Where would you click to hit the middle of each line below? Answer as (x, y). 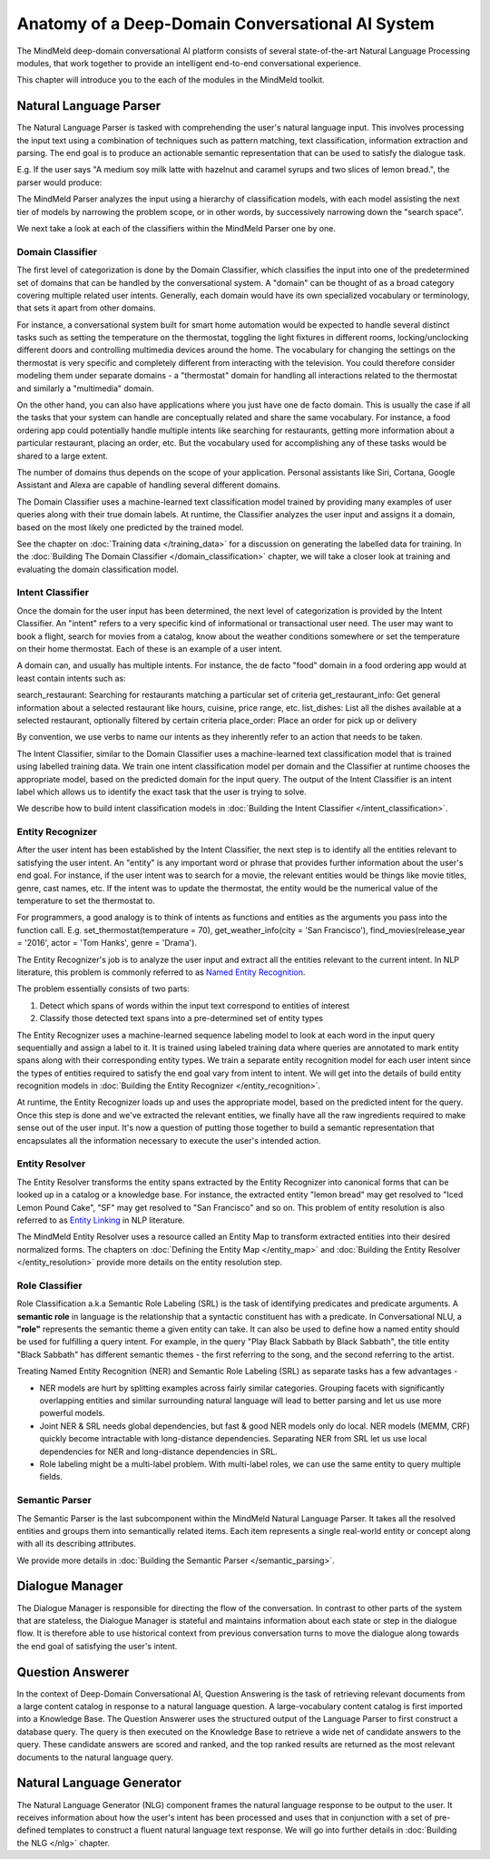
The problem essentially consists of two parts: (103, 989)
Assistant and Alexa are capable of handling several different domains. (149, 485)
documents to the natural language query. (95, 1757)
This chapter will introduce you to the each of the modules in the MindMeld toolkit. (171, 80)
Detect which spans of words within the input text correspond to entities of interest (195, 1005)
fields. (51, 1477)
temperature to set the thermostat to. (86, 901)
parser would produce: (59, 182)
